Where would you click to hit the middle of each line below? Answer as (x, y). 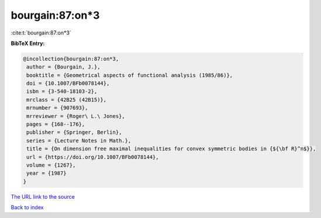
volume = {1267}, (51, 165)
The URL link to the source (43, 196)
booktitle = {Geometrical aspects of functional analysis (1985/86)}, (130, 75)
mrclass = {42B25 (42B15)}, (67, 100)
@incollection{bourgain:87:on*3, (71, 59)
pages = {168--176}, (56, 124)
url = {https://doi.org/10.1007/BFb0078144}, (93, 157)
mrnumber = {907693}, (57, 108)
